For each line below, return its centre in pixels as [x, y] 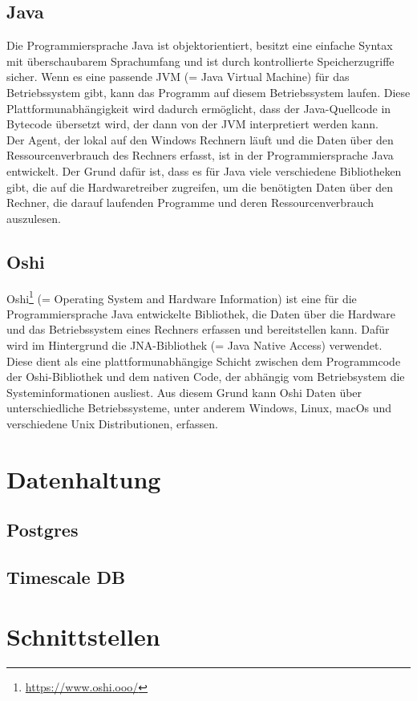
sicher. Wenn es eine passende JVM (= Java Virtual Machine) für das [178, 77]
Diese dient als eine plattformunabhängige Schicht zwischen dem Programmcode [204, 361]
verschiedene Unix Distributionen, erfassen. [112, 423]
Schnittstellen [83, 636]
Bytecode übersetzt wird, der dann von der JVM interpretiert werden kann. [192, 124]
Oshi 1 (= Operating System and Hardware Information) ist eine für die [182, 297]
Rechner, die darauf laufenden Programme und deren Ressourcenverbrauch [190, 203]
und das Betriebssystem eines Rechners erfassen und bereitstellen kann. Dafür [198, 329]
